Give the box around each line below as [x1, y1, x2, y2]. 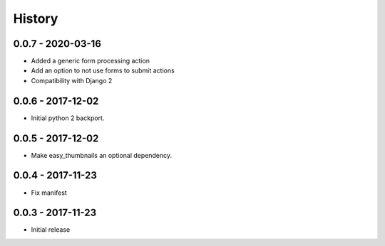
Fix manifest [31, 188, 67, 197]
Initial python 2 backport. [31, 114, 105, 122]
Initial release [31, 225, 71, 234]
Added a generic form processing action [31, 57, 150, 65]
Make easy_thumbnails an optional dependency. [31, 151, 173, 159]
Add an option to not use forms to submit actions [31, 66, 175, 75]
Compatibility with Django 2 [31, 76, 113, 85]
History [13, 11, 58, 26]
